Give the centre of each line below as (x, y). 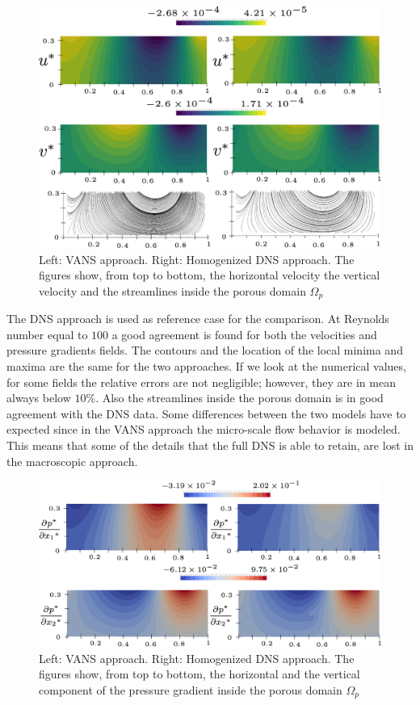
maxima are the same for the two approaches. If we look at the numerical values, (206, 365)
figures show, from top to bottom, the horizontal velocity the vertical (210, 275)
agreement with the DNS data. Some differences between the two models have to (206, 413)
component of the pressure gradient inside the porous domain (191, 689)
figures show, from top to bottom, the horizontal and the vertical (199, 674)
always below (39, 398)
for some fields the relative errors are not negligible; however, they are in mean (201, 382)
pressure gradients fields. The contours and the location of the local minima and (205, 350)
